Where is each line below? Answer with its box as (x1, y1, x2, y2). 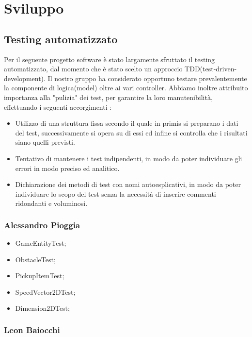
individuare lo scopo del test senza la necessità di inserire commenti (15, 188, 216, 199)
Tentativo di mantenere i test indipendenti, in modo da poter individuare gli (15, 153, 242, 163)
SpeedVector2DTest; (15, 286, 76, 297)
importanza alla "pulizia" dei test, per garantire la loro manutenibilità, (4, 92, 213, 102)
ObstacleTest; (15, 254, 56, 264)
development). (4, 73, 46, 83)
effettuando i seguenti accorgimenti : (4, 101, 112, 112)
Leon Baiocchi (4, 324, 60, 336)
